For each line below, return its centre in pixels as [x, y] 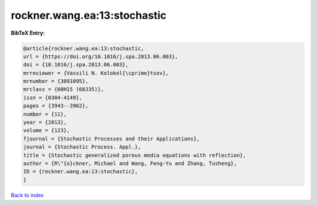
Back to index [27, 195]
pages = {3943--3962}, [56, 106]
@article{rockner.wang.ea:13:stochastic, [84, 48]
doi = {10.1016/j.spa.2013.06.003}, [76, 65]
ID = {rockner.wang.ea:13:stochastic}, [80, 172]
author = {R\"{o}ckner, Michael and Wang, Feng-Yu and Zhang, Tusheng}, [130, 164]
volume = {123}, [47, 130]
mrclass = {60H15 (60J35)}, [63, 89]
